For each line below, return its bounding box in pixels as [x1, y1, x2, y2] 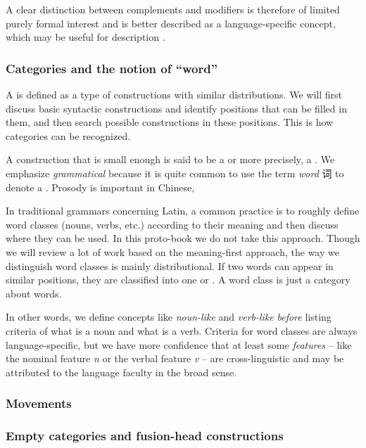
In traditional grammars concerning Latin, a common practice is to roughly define [6, 203, 360, 218]
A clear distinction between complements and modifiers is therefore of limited [6, 2, 340, 16]
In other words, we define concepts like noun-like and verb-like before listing [6, 309, 332, 324]
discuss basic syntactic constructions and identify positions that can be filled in [6, 101, 347, 115]
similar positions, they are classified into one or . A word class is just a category [6, 272, 351, 287]
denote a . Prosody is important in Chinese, [6, 179, 195, 194]
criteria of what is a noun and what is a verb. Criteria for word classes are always [6, 323, 358, 338]
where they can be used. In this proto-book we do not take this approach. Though [6, 231, 360, 245]
